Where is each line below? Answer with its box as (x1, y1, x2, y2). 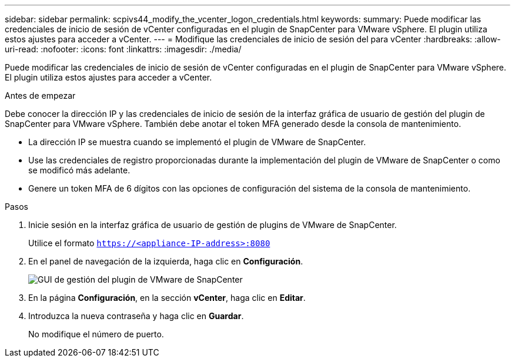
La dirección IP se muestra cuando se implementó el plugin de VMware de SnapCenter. (28, 137, 366, 147)
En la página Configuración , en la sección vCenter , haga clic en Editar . (28, 293, 306, 303)
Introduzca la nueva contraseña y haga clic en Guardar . (28, 311, 244, 321)
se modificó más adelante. (28, 165, 131, 175)
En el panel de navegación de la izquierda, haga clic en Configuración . (28, 256, 303, 266)
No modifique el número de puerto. (28, 329, 164, 339)
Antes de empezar (5, 90, 76, 100)
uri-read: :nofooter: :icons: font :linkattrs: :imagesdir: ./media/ (5, 44, 242, 54)
